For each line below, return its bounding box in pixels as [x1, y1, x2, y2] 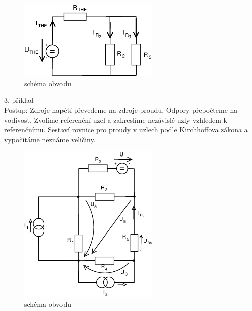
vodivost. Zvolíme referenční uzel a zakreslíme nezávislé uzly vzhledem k [4, 114, 227, 125]
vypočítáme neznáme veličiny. [4, 134, 96, 144]
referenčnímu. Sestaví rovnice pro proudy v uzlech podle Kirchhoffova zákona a [4, 124, 248, 135]
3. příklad [4, 95, 34, 105]
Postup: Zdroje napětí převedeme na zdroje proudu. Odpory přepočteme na [4, 104, 238, 115]
